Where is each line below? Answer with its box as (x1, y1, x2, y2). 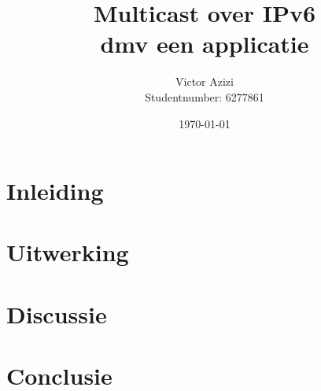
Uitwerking (6, 236, 129, 268)
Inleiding (6, 175, 104, 207)
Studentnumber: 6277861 (145, 88, 264, 105)
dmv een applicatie (100, 28, 309, 60)
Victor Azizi (175, 73, 234, 90)
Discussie (6, 297, 107, 330)
